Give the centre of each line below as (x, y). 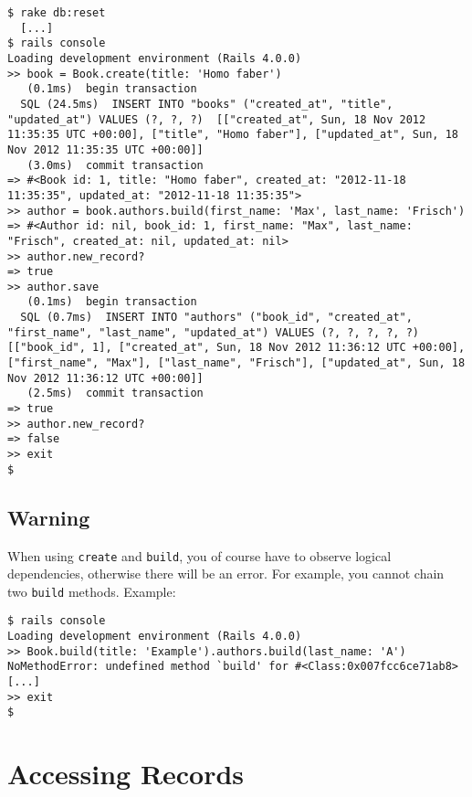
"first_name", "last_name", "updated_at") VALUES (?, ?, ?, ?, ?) (214, 332)
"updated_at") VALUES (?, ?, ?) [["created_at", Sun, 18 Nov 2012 (217, 119)
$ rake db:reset (57, 13)
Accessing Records (126, 774)
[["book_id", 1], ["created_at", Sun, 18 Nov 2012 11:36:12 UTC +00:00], (236, 348)
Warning (49, 517)
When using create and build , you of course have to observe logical (199, 555)
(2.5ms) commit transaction (115, 393)
